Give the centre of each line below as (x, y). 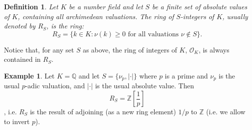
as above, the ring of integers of (130, 49)
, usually (235, 16)
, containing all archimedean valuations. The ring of (96, 16)
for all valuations (153, 34)
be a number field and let (106, 6)
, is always (214, 49)
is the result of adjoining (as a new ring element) (103, 112)
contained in (23, 59)
